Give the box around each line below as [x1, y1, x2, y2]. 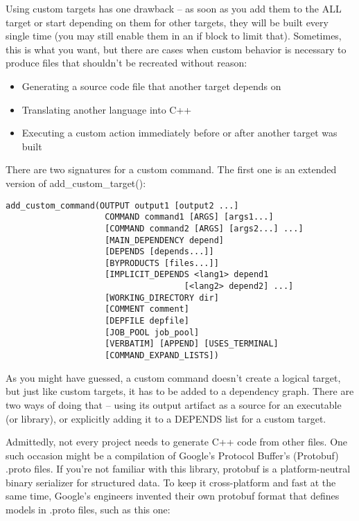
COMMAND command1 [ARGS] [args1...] [105, 212, 274, 222]
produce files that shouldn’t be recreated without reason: [6, 55, 247, 70]
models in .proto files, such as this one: [6, 502, 170, 517]
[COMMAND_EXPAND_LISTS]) [105, 351, 219, 361]
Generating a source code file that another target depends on [21, 78, 281, 93]
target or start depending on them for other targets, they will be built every [6, 15, 329, 29]
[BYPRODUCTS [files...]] [105, 258, 219, 268]
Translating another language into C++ [21, 102, 192, 116]
